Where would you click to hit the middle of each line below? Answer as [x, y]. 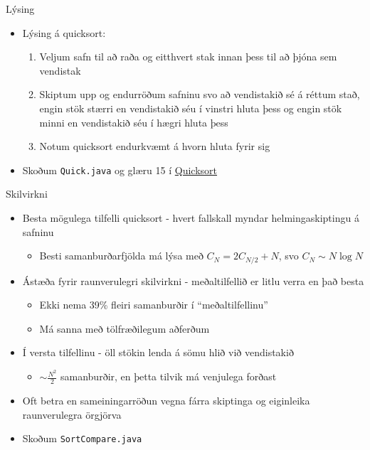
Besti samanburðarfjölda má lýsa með [121, 256]
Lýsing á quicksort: [64, 32]
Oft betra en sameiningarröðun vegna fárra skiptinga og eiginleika [166, 400]
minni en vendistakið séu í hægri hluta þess [134, 122]
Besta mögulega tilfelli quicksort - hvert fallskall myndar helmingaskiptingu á [191, 218]
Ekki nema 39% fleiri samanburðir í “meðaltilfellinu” [154, 305]
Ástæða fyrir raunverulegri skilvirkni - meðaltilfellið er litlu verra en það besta [193, 280]
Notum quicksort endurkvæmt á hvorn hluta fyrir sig [155, 146]
